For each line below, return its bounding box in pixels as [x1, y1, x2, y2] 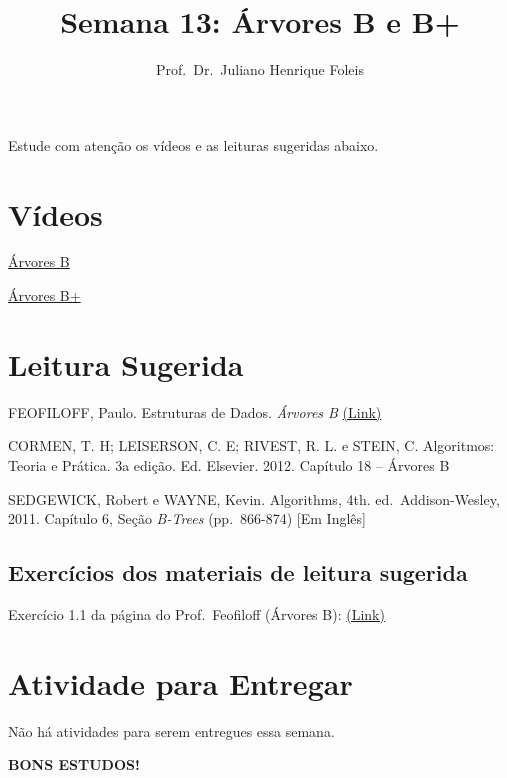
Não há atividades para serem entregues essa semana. [8, 720, 335, 741]
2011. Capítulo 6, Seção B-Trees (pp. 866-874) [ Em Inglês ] [8, 508, 366, 529]
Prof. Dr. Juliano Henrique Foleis [156, 59, 364, 80]
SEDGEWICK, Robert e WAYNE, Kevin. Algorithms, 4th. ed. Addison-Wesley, [8, 488, 500, 509]
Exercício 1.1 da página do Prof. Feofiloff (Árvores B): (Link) [8, 603, 385, 624]
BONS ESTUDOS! [8, 754, 140, 775]
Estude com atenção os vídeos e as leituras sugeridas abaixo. [8, 134, 379, 155]
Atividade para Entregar [8, 662, 353, 703]
